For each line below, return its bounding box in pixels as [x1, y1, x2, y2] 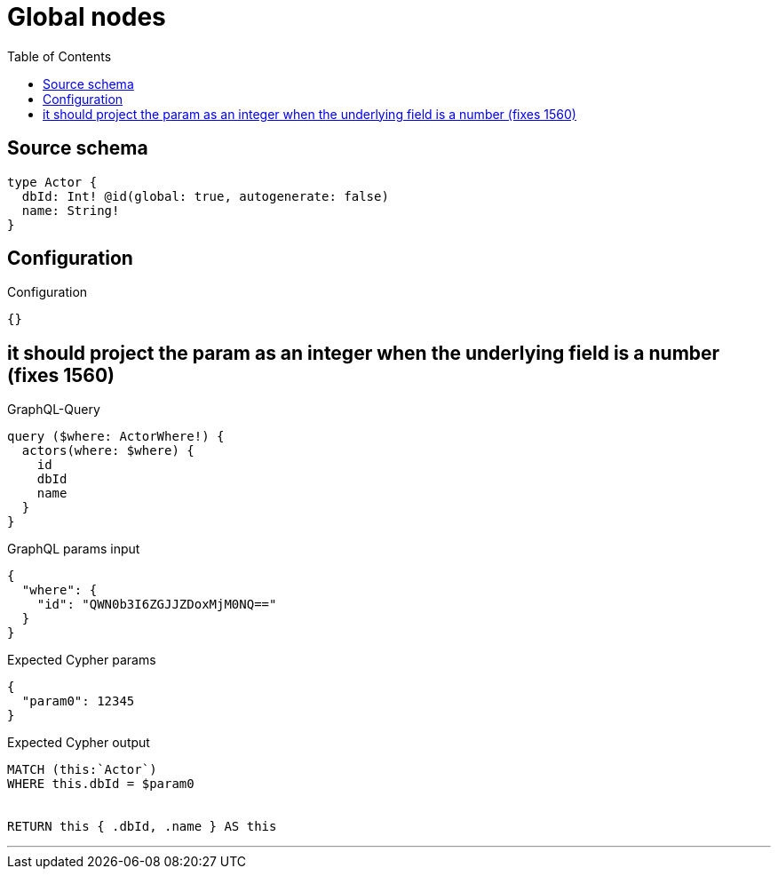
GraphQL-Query [7, 402, 100, 418]
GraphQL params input [7, 541, 140, 557]
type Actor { [7, 174, 98, 189]
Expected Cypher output [7, 735, 150, 751]
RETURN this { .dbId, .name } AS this [7, 819, 277, 834]
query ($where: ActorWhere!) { [7, 429, 225, 444]
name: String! [21, 203, 120, 218]
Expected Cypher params [7, 652, 156, 668]
